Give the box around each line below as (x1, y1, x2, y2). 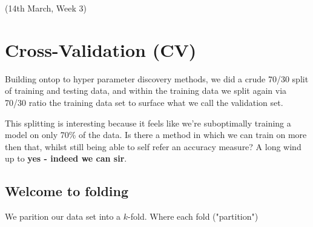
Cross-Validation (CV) (5, 37, 197, 62)
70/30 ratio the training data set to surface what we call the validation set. (5, 96, 283, 108)
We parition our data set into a (5, 210, 121, 223)
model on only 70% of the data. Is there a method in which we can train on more (5, 128, 307, 141)
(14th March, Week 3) (5, 2, 87, 14)
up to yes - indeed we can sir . (5, 152, 127, 165)
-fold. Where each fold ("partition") (128, 210, 259, 223)
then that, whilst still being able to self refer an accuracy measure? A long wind (5, 140, 301, 153)
